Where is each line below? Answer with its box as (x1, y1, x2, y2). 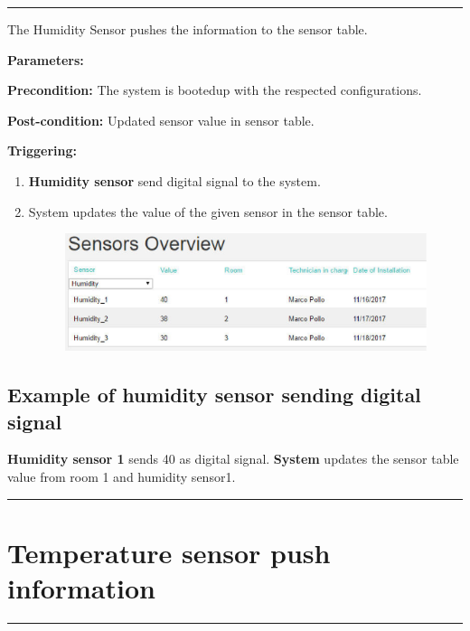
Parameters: (7, 50, 84, 69)
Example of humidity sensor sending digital (7, 381, 421, 409)
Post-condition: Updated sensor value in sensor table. (7, 110, 315, 129)
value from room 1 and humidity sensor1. (7, 467, 236, 486)
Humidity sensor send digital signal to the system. (28, 171, 321, 190)
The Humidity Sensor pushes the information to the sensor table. (7, 20, 368, 38)
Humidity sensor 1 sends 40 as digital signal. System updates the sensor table (7, 449, 459, 468)
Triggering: (7, 141, 77, 160)
